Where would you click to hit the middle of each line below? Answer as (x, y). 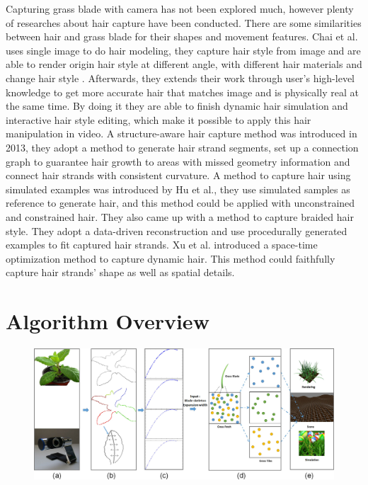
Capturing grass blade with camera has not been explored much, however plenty (180, 8)
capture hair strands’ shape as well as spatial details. (120, 272)
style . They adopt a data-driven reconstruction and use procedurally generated (177, 230)
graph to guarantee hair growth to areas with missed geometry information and (178, 161)
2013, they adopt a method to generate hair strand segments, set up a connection (182, 147)
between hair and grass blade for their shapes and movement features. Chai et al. (182, 36)
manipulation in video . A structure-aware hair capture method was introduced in (182, 133)
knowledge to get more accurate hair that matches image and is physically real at (182, 92)
